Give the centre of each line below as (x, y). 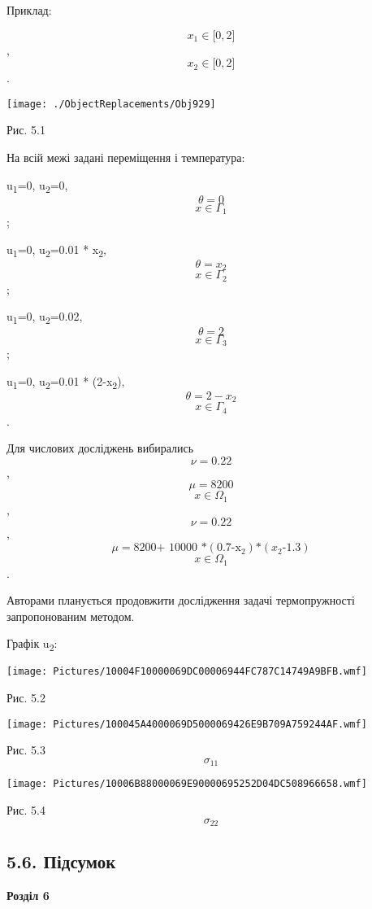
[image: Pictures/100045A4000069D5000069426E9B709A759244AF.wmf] (187, 724)
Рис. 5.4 (26, 810)
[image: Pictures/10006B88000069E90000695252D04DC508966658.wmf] (187, 784)
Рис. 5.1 (26, 130)
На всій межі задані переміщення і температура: (126, 157)
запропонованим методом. (71, 616)
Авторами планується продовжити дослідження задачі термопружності (181, 600)
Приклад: (29, 10)
